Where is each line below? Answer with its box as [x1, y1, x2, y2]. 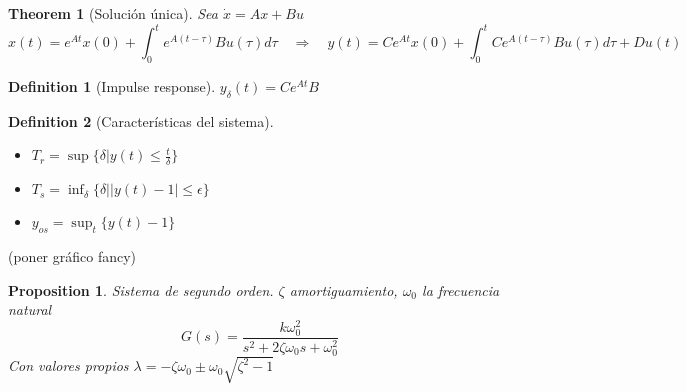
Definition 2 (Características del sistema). [8, 110, 274, 131]
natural [8, 299, 52, 320]
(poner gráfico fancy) [8, 245, 137, 266]
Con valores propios [8, 355, 129, 376]
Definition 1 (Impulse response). [8, 75, 216, 96]
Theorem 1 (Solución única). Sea [8, 3, 218, 23]
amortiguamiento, [289, 279, 398, 300]
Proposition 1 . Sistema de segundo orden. [8, 279, 274, 300]
